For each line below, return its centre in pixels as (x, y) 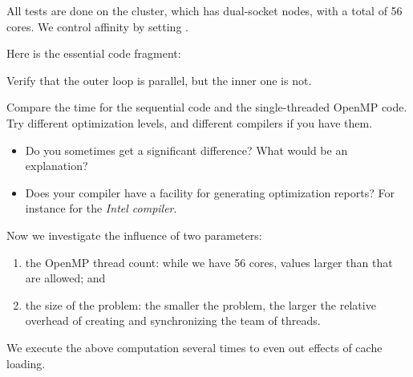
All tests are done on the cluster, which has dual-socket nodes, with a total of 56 (204, 10)
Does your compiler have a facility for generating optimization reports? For (210, 192)
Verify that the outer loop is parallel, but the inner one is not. (159, 80)
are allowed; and (65, 278)
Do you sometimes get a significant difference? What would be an (186, 150)
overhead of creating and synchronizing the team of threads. (173, 320)
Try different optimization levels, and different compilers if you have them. (190, 122)
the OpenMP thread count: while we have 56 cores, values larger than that (209, 262)
